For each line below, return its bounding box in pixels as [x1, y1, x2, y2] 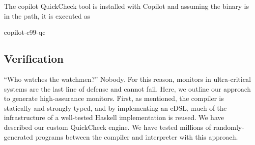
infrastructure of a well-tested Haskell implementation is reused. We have [4, 112, 224, 122]
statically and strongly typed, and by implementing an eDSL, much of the [4, 102, 227, 113]
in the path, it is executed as [4, 10, 90, 21]
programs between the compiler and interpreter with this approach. [35, 131, 238, 142]
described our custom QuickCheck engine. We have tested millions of [4, 121, 211, 132]
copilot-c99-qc [4, 27, 46, 37]
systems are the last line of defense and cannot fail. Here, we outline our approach [4, 83, 251, 94]
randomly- [213, 121, 244, 132]
